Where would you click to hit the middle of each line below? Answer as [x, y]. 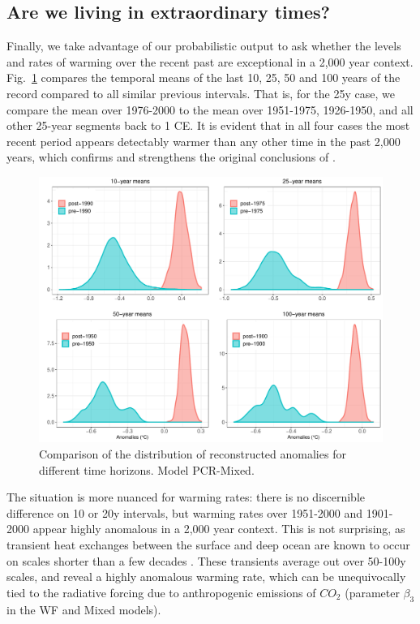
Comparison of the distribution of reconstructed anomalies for [193, 454]
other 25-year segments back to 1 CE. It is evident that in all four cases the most [208, 125]
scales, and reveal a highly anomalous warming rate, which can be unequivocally [206, 577]
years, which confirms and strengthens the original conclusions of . [171, 157]
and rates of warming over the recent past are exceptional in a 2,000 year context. [210, 61]
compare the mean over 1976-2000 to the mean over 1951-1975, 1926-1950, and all [210, 109]
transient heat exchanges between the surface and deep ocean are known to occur [208, 545]
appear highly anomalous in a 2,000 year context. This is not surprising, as [219, 529]
